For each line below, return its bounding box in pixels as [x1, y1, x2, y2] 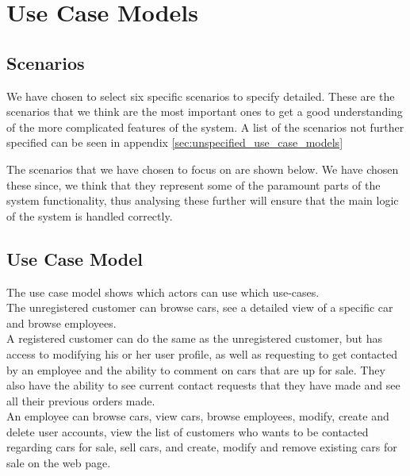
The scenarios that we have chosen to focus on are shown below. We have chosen [6, 160, 399, 177]
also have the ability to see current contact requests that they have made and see [6, 377, 400, 393]
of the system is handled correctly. [6, 207, 173, 224]
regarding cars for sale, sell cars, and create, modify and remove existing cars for [6, 439, 397, 455]
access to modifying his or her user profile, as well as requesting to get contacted [6, 345, 398, 362]
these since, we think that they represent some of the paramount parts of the [6, 176, 381, 193]
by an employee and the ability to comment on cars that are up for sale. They [6, 361, 385, 378]
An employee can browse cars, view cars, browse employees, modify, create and [6, 408, 389, 424]
